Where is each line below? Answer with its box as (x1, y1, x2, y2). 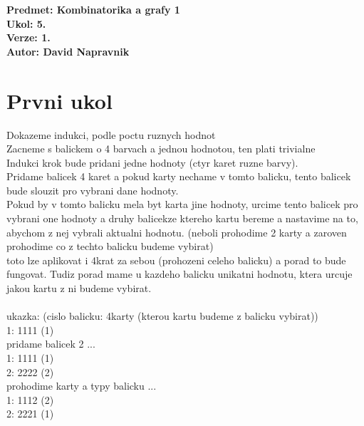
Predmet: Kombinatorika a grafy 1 (6, 2, 180, 16)
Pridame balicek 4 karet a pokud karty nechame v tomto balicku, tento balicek (6, 169, 351, 184)
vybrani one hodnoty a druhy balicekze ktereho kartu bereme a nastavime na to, (6, 211, 358, 226)
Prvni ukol (6, 85, 113, 115)
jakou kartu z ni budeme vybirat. (6, 281, 152, 296)
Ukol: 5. (6, 16, 46, 31)
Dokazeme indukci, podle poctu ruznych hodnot (6, 127, 216, 142)
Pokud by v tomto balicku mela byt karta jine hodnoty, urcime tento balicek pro (6, 197, 358, 212)
